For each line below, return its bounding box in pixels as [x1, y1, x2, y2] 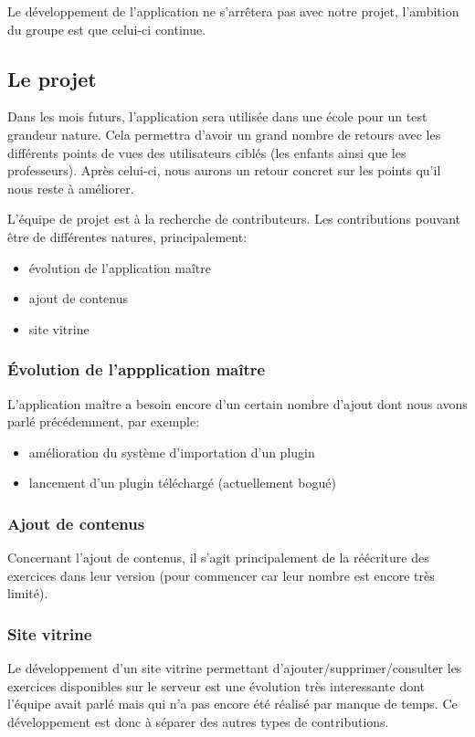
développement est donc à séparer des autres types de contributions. [7, 711, 389, 731]
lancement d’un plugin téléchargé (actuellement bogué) [28, 473, 336, 492]
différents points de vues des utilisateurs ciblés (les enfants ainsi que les [7, 142, 406, 162]
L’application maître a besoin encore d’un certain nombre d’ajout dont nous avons [7, 394, 468, 413]
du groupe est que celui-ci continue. [7, 19, 206, 38]
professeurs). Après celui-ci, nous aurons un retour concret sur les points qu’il [7, 161, 441, 180]
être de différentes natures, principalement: [7, 226, 248, 246]
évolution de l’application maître [28, 258, 211, 277]
